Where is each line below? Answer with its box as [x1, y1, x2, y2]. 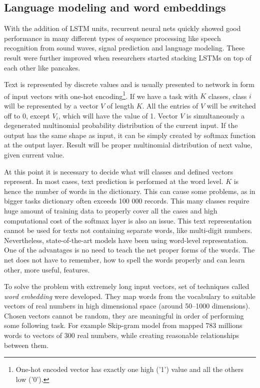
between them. [4, 339, 49, 350]
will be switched [206, 100, 256, 111]
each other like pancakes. [4, 62, 80, 72]
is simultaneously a [186, 110, 245, 120]
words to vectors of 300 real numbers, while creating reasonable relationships [4, 330, 239, 340]
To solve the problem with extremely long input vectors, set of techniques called [4, 281, 249, 291]
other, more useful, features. [4, 264, 90, 274]
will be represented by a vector [4, 100, 98, 111]
